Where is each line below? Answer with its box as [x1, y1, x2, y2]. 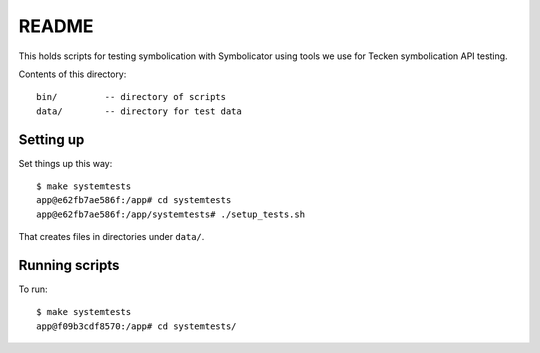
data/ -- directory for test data [36, 105, 242, 117]
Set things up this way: [18, 157, 113, 169]
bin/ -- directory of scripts [36, 91, 227, 103]
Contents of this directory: [18, 68, 127, 80]
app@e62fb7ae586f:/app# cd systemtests [36, 195, 232, 206]
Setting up [18, 131, 85, 148]
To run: [18, 283, 49, 295]
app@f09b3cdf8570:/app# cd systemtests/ [36, 320, 237, 332]
